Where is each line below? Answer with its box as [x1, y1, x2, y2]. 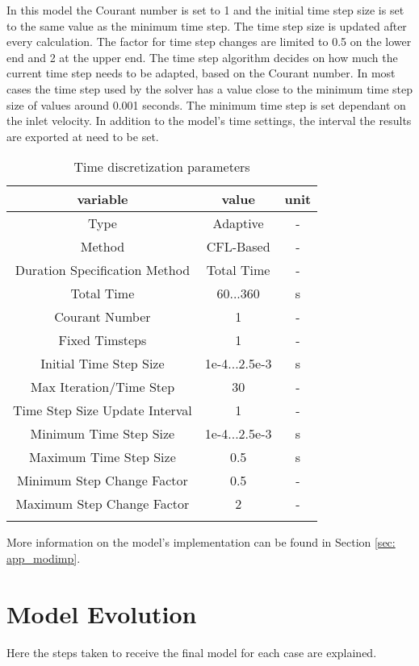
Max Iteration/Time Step [30, 377, 175, 397]
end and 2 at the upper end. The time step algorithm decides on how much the [6, 48, 398, 65]
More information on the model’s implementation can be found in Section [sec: [6, 534, 396, 551]
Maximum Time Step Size [29, 447, 176, 467]
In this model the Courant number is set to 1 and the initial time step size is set [6, 2, 404, 18]
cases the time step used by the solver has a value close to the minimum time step [6, 80, 413, 97]
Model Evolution [6, 597, 197, 630]
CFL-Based [206, 237, 270, 256]
